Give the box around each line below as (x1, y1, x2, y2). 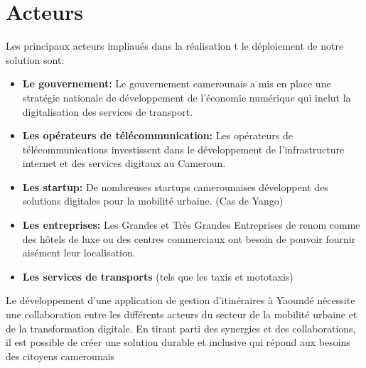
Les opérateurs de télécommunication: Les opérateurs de (22, 128, 293, 143)
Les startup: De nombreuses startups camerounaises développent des (22, 179, 328, 194)
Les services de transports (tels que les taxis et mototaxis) (22, 269, 294, 283)
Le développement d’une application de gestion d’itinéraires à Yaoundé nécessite (6, 293, 355, 308)
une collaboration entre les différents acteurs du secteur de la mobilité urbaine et (6, 307, 357, 322)
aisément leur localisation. (22, 245, 136, 260)
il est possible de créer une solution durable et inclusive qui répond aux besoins (6, 335, 350, 350)
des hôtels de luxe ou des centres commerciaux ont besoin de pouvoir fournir (22, 231, 356, 246)
